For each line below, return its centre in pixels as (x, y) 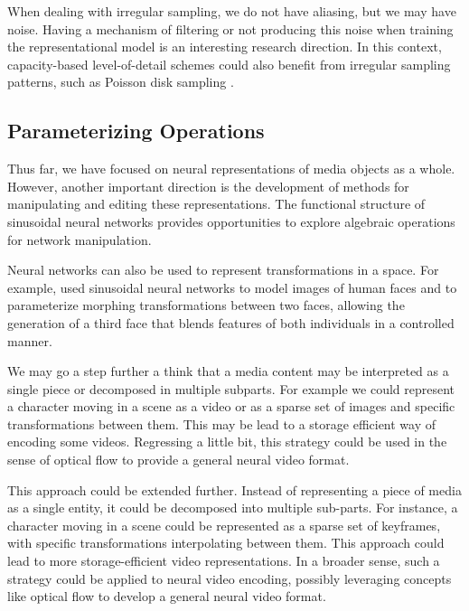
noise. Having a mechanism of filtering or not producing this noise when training (230, 28)
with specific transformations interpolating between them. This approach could (226, 543)
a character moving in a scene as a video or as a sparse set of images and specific (231, 406)
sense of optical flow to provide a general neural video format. (178, 460)
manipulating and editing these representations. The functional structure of (216, 204)
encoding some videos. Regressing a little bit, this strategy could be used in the (227, 442)
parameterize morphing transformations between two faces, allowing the (206, 305)
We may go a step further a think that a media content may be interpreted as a (228, 371)
